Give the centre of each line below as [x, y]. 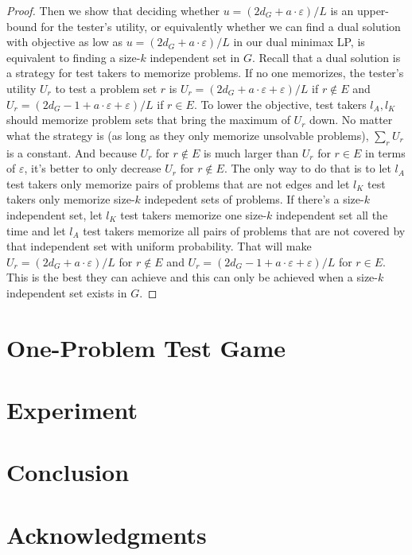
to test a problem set [106, 88]
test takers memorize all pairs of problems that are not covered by [244, 230]
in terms [385, 152]
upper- [373, 10]
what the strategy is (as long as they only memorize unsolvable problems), [188, 135]
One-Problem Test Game [146, 347]
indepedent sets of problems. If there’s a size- [254, 199]
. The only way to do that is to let [307, 168]
